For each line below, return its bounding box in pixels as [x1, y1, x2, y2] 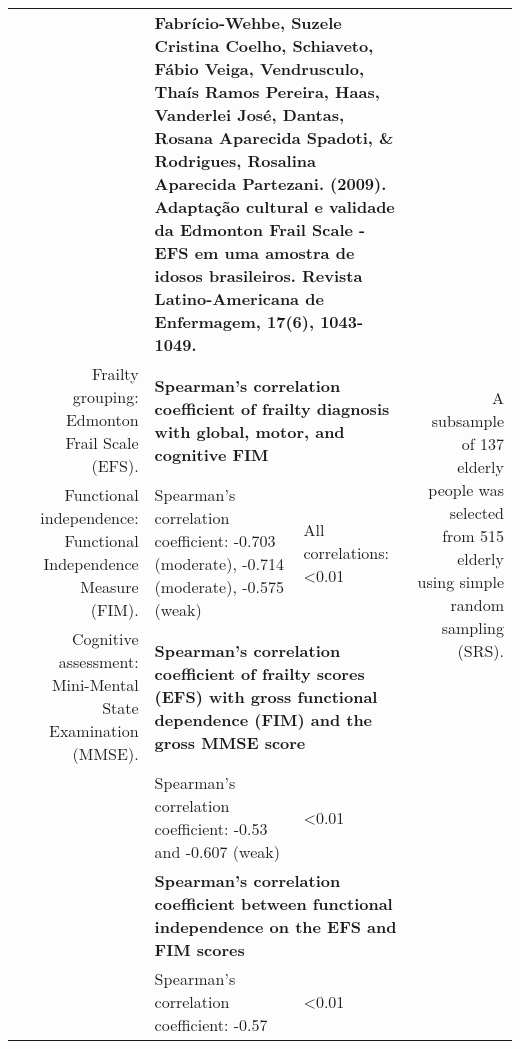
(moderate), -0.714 [154, 552, 284, 575]
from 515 [442, 523, 504, 547]
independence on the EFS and [154, 915, 397, 938]
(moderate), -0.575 [154, 575, 284, 598]
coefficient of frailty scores [154, 661, 365, 685]
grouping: [72, 385, 139, 408]
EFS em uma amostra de [154, 241, 355, 264]
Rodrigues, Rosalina [154, 149, 316, 172]
